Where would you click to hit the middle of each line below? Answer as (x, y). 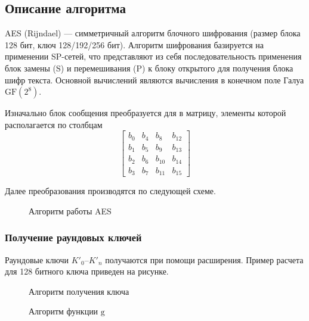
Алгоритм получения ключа (79, 291)
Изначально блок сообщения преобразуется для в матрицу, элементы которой (146, 113)
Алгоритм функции (64, 311)
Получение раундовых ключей (73, 237)
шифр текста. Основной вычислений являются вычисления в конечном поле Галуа (154, 80)
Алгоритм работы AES (70, 211)
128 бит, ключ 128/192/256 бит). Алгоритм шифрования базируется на (134, 44)
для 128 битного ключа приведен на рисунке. (87, 271)
